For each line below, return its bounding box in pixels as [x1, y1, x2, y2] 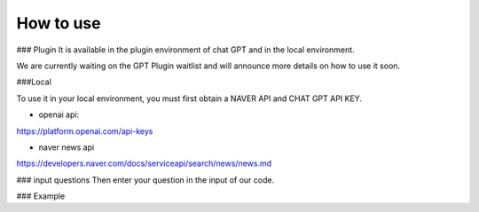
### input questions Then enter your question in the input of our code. [16, 174, 275, 185]
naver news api [38, 142, 95, 153]
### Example [16, 191, 66, 201]
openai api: [38, 109, 80, 120]
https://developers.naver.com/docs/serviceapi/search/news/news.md [16, 158, 272, 169]
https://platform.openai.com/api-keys [16, 125, 153, 137]
